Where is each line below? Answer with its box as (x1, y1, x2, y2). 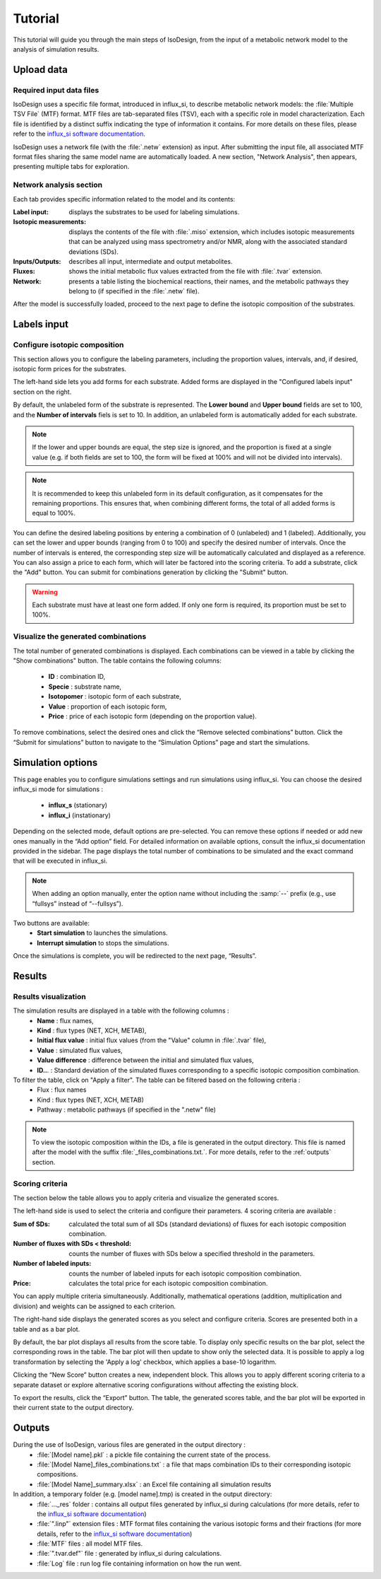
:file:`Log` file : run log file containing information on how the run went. (37, 1559, 242, 1568)
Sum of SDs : (13, 1220, 51, 1228)
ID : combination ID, (48, 672, 106, 681)
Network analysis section (13, 180, 102, 190)
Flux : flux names (37, 1085, 87, 1094)
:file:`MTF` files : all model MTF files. (37, 1539, 143, 1548)
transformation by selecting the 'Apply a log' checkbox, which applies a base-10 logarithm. (13, 1358, 277, 1366)
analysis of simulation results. (13, 45, 99, 53)
